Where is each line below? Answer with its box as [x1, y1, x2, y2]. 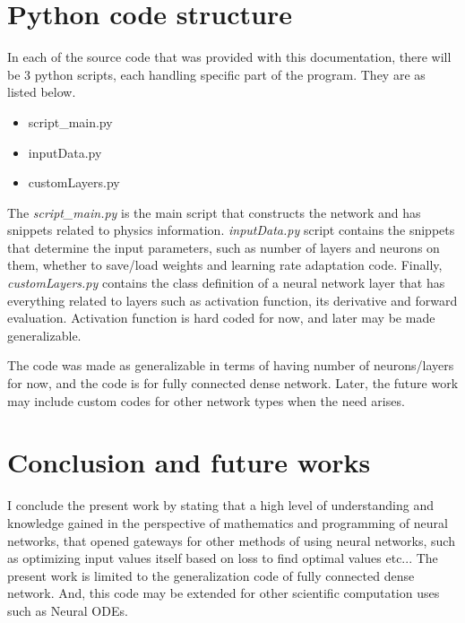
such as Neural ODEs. [7, 601, 128, 619]
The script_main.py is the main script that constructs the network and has [7, 203, 421, 221]
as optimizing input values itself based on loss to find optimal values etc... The [7, 549, 438, 567]
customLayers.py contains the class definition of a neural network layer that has [7, 273, 445, 292]
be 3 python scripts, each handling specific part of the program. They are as [7, 65, 426, 83]
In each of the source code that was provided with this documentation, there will [7, 48, 452, 66]
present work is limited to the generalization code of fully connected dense [7, 566, 415, 584]
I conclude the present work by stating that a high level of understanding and [7, 496, 434, 515]
